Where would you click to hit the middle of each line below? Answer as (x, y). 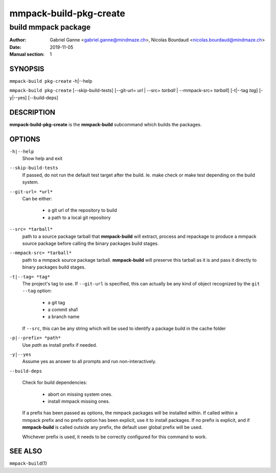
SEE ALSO (26, 451)
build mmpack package (50, 27)
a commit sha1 (63, 310)
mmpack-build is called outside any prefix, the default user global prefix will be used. (112, 427)
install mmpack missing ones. (79, 401)
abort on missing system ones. (80, 394)
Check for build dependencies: (55, 382)
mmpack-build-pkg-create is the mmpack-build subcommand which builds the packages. (106, 124)
